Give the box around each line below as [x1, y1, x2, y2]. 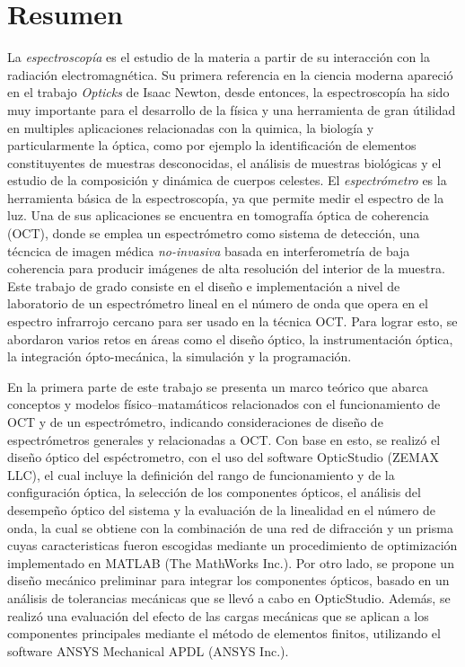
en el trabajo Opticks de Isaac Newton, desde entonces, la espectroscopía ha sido [7, 83, 450, 102]
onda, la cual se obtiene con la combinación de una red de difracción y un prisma [7, 518, 453, 537]
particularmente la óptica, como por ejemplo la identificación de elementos [7, 136, 417, 155]
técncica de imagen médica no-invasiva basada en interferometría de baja [7, 241, 410, 260]
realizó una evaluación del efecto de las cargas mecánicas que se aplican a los [7, 606, 429, 625]
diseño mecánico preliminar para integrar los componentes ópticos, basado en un [7, 571, 450, 590]
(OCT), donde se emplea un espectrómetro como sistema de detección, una [7, 224, 420, 243]
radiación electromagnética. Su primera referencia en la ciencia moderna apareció [7, 65, 453, 84]
